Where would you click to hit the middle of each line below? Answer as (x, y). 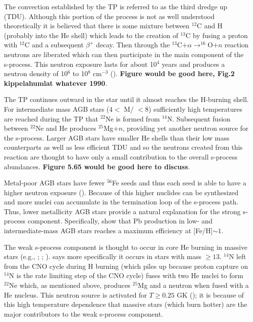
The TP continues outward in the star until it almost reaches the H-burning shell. (126, 99)
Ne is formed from (133, 118)
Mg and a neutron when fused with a (193, 285)
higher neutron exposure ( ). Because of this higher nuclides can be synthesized (121, 192)
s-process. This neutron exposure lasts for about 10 (80, 64)
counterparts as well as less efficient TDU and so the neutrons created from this (123, 147)
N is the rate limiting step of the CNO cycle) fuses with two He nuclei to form (126, 275)
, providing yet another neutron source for (186, 128)
